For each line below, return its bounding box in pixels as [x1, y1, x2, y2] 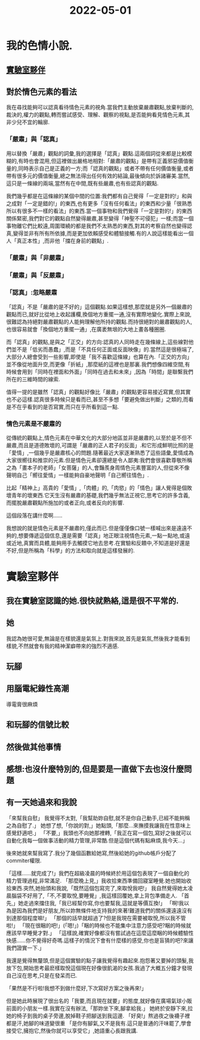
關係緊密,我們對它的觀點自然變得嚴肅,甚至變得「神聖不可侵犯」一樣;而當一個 [6, 214, 194, 221]
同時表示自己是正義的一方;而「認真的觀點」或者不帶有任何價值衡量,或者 [18, 165, 194, 172]
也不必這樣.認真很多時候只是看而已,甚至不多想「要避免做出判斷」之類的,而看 [6, 395, 194, 403]
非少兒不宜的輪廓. [6, 119, 50, 126]
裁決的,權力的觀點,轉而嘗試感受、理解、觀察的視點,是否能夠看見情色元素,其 [6, 111, 190, 118]
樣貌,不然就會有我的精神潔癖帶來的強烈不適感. [6, 642, 119, 650]
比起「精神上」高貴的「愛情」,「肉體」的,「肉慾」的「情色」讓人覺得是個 [6, 484, 187, 491]
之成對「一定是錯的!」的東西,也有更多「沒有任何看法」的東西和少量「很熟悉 [6, 199, 193, 207]
